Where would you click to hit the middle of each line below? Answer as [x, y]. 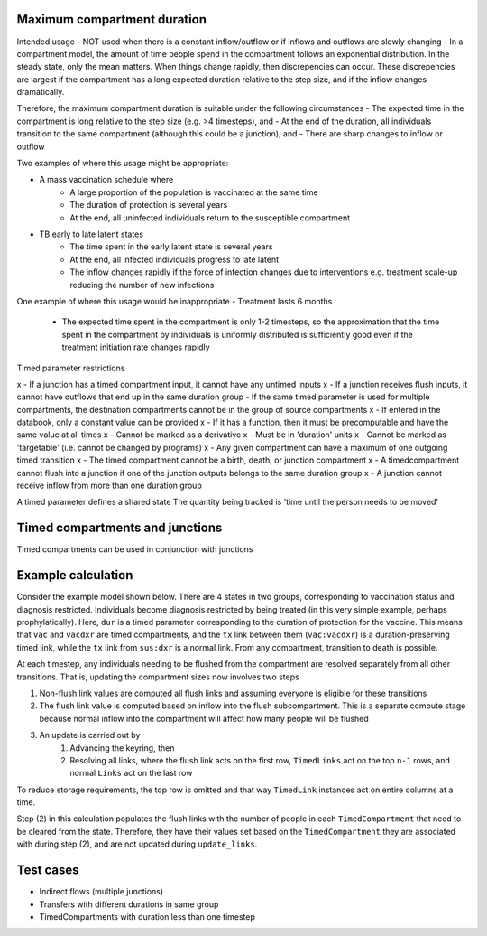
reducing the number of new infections [142, 285]
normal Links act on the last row [131, 773]
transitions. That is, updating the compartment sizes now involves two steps [158, 677]
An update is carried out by [90, 735]
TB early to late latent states [92, 234]
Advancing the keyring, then [122, 748]
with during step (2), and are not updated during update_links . [137, 844]
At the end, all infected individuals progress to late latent [175, 259]
